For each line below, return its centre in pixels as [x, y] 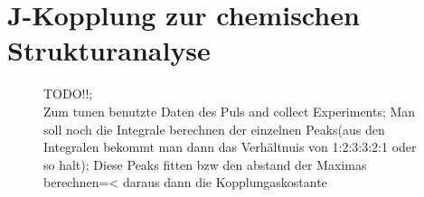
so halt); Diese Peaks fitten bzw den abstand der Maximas [205, 164]
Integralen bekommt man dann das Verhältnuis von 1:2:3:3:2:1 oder [230, 147]
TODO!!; [68, 94]
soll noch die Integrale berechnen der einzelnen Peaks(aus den [214, 129]
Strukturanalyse [109, 50]
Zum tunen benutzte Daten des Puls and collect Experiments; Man [230, 111]
